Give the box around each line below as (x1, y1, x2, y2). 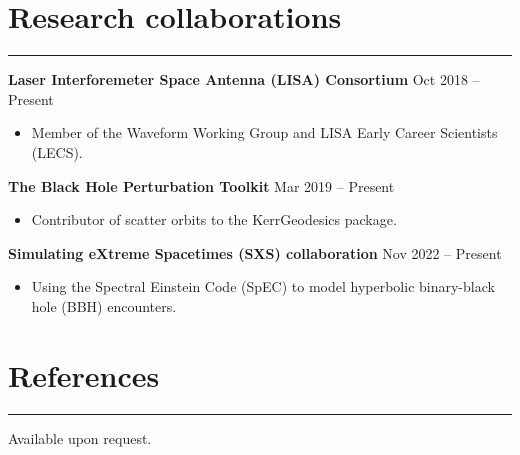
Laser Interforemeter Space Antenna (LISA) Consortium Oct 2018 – (8, 69, 480, 90)
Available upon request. (8, 427, 152, 448)
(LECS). (31, 141, 83, 162)
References (8, 354, 160, 395)
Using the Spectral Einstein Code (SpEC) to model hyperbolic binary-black (31, 276, 495, 297)
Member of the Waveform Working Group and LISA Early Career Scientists (31, 122, 498, 143)
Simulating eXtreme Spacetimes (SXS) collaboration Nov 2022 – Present (8, 242, 502, 263)
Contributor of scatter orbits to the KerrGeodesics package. (31, 209, 397, 230)
